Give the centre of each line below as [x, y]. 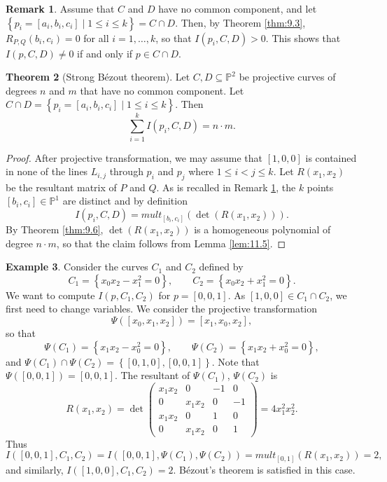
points [320, 187]
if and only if [105, 53]
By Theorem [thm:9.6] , [55, 229]
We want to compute [50, 295]
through [126, 171]
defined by [221, 267]
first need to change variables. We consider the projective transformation [162, 309]
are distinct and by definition [125, 201]
